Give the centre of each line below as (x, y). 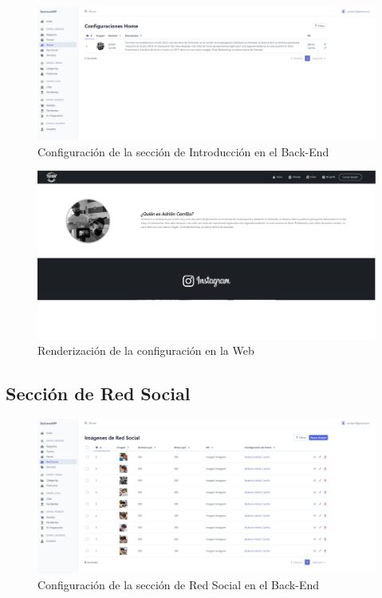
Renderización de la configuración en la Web (146, 350)
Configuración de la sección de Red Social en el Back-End (179, 584)
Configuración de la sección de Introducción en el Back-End (183, 151)
